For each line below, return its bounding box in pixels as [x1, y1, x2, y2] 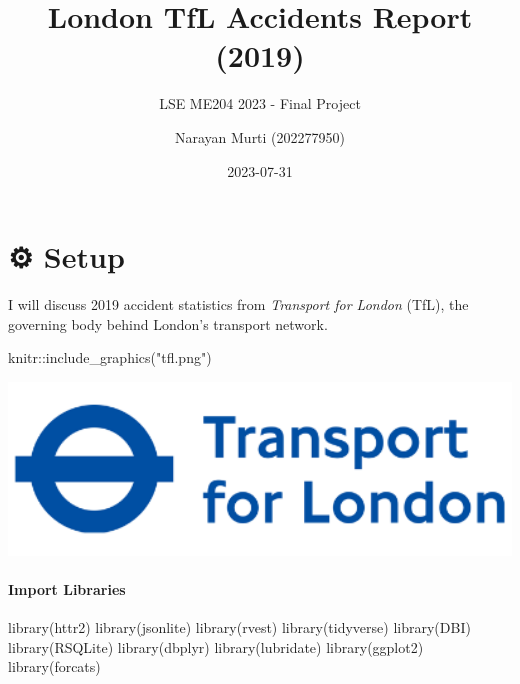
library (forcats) [8, 656, 101, 677]
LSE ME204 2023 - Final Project [159, 93, 361, 114]
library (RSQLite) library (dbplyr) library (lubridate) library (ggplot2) [8, 636, 424, 657]
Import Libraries [8, 578, 126, 599]
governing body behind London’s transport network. [8, 313, 328, 334]
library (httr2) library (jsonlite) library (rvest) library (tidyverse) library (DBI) [8, 617, 471, 638]
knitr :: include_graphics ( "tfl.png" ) [8, 347, 212, 368]
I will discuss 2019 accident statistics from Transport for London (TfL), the [8, 294, 469, 315]
